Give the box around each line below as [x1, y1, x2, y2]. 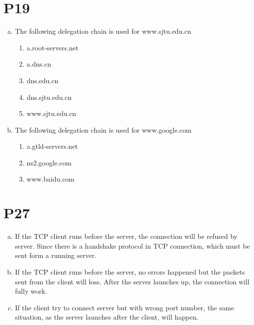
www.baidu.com [26, 174, 74, 184]
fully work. [15, 286, 47, 296]
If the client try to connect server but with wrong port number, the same [15, 302, 234, 312]
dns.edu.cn [26, 75, 59, 85]
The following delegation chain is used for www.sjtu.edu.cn [15, 26, 191, 36]
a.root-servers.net [26, 42, 79, 52]
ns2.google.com [26, 157, 72, 167]
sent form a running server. [15, 250, 96, 260]
